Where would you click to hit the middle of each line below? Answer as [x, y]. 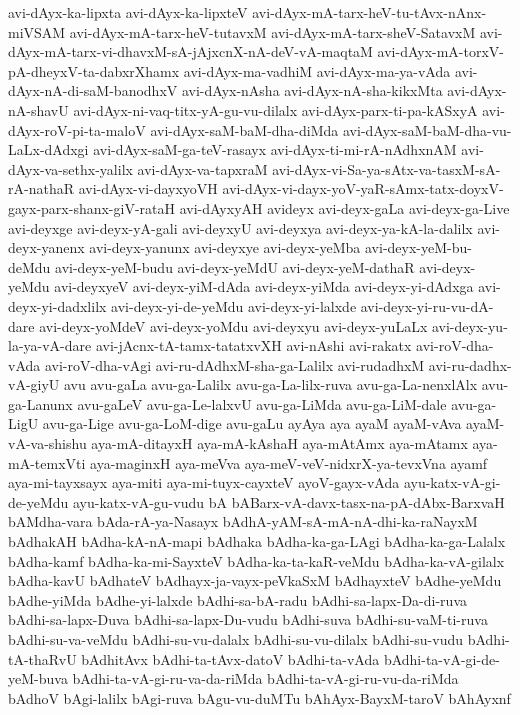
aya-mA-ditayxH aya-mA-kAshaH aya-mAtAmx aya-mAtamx [279, 443]
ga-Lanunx [40, 403]
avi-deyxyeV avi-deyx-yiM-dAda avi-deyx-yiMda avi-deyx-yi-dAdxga [264, 286]
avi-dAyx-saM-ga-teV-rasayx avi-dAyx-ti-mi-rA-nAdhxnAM [275, 149]
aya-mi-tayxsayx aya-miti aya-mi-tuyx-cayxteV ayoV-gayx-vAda [204, 482]
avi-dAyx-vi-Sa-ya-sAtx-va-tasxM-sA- [386, 168]
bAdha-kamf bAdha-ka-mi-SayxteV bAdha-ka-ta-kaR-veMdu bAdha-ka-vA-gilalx [256, 560]
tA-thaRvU [42, 658]
